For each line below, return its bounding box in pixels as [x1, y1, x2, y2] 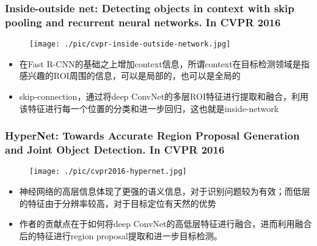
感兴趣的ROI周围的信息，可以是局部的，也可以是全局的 [19, 69, 241, 82]
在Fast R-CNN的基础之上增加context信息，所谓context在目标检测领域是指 [19, 57, 310, 70]
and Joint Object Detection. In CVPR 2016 [5, 142, 225, 157]
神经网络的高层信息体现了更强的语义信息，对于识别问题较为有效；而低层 [19, 184, 310, 197]
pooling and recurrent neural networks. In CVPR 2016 [5, 14, 281, 29]
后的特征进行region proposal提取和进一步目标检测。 [19, 229, 222, 242]
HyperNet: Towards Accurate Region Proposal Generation [5, 128, 300, 143]
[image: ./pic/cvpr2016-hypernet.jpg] [29, 167, 187, 176]
